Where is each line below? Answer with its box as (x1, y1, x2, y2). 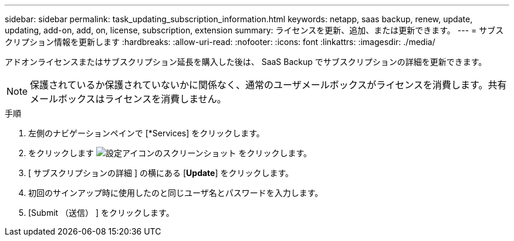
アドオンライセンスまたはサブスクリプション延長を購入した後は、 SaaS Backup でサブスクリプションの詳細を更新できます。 (5, 57, 487, 67)
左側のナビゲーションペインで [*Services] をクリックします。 (28, 128, 265, 138)
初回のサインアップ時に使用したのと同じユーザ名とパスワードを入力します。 (28, 188, 323, 198)
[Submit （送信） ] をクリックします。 (28, 208, 174, 218)
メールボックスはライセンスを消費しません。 (30, 93, 226, 105)
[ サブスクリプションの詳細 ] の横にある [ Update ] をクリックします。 (28, 168, 294, 178)
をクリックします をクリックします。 (28, 148, 312, 158)
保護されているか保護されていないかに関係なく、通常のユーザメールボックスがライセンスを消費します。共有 (30, 79, 507, 91)
